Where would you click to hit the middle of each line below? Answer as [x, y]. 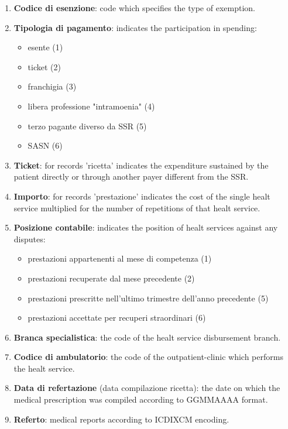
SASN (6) [45, 145]
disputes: [30, 238]
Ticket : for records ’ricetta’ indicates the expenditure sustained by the [141, 165]
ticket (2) [44, 66]
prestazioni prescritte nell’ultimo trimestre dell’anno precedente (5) [148, 298]
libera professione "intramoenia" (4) [91, 106]
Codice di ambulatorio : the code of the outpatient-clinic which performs [148, 357]
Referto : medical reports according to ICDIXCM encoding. [121, 419]
